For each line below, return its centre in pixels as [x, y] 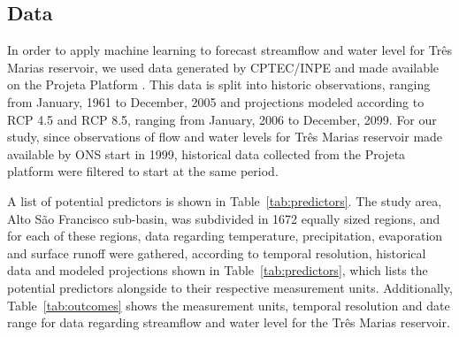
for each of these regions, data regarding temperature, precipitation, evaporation [225, 236]
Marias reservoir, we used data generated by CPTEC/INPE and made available [223, 67]
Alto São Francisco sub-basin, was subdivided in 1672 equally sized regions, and [224, 218]
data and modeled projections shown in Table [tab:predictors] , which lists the [218, 270]
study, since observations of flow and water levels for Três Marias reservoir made [225, 137]
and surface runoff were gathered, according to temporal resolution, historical [217, 253]
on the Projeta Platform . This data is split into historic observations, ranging [219, 84]
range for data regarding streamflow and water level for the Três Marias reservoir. [229, 322]
